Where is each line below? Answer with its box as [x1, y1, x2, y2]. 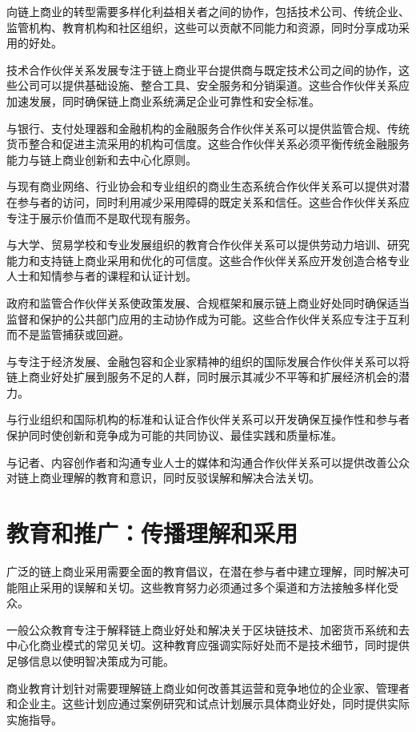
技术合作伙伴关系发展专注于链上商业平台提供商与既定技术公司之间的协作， [6, 61, 398, 78]
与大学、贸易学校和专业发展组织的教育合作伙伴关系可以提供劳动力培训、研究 [6, 236, 410, 253]
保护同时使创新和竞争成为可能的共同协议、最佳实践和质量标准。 [6, 427, 342, 444]
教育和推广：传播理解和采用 [6, 517, 298, 549]
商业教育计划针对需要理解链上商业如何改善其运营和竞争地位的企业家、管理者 [6, 679, 410, 696]
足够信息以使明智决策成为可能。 [6, 652, 174, 669]
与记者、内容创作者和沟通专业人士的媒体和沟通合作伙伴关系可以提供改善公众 [6, 453, 410, 470]
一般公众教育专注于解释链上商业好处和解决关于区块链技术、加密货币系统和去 [6, 621, 410, 637]
